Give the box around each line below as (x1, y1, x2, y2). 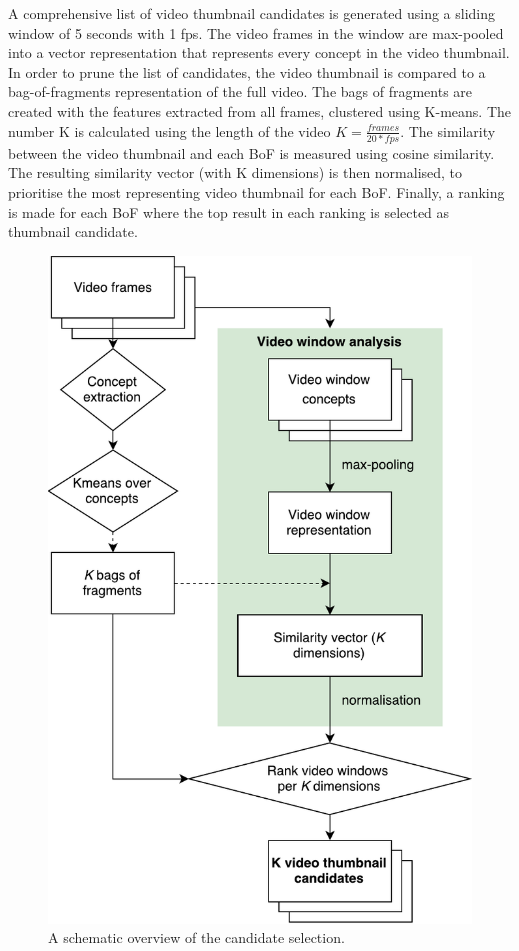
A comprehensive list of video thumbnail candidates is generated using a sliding (8, 3, 496, 23)
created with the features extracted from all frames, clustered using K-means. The (8, 100, 512, 121)
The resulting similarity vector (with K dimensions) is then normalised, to (8, 162, 463, 183)
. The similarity (400, 120, 496, 141)
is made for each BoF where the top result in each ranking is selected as (8, 201, 450, 222)
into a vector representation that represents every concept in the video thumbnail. (8, 42, 510, 63)
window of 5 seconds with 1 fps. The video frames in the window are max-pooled (8, 22, 504, 43)
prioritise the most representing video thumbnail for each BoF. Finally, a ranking (8, 182, 505, 203)
